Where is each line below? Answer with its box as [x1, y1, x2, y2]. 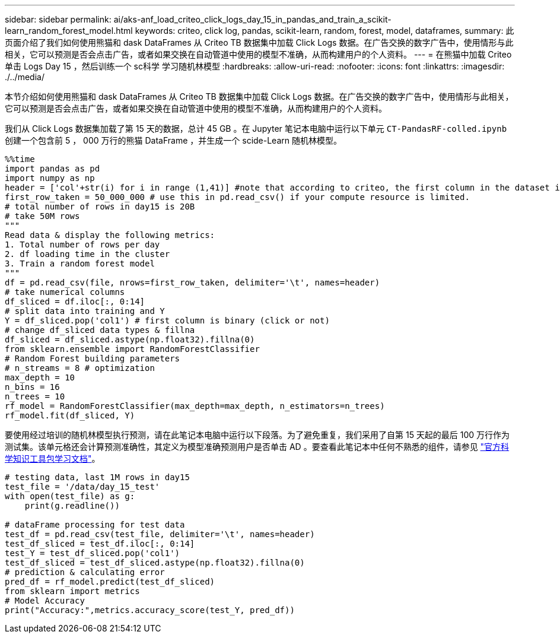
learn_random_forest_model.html [5, 26, 133, 36]
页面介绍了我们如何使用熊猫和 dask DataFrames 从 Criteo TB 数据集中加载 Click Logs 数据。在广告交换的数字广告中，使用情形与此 [5, 37, 514, 47]
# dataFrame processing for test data [5, 520, 185, 529]
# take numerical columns [5, 287, 125, 297]
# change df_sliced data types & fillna [5, 325, 195, 335]
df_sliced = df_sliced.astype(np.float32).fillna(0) [5, 335, 255, 344]
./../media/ [5, 72, 44, 82]
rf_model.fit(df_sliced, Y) [5, 411, 135, 420]
